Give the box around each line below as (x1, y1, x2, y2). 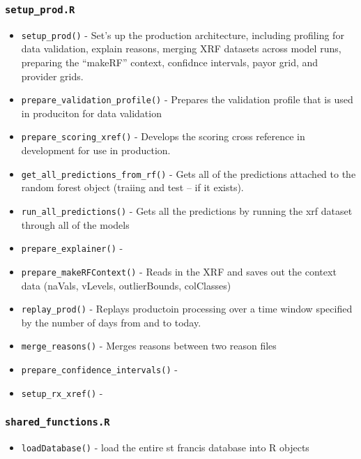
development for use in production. (21, 143, 171, 158)
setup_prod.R (5, 3, 75, 15)
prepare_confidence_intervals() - (21, 362, 178, 377)
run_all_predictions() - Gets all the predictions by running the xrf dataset (21, 203, 353, 218)
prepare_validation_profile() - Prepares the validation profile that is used (21, 92, 353, 107)
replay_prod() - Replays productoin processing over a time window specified (21, 301, 353, 316)
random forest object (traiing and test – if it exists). (21, 180, 244, 195)
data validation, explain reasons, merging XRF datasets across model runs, (21, 41, 341, 56)
